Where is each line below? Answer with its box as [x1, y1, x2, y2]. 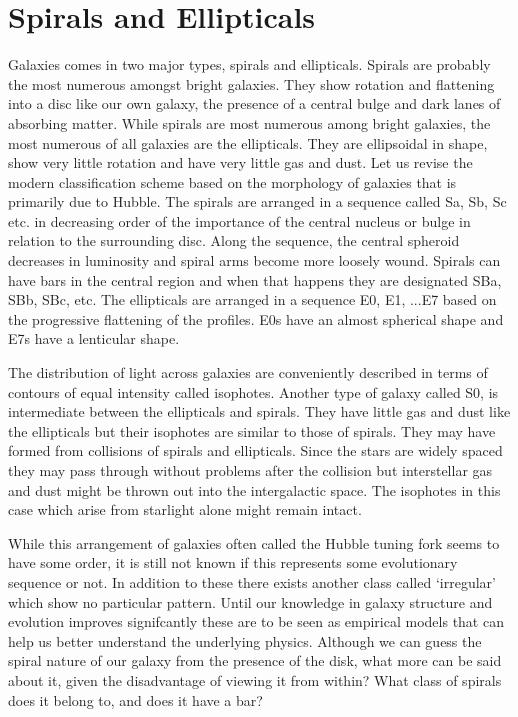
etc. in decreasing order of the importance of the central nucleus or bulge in [8, 210, 471, 231]
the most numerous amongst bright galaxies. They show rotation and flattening [8, 73, 495, 94]
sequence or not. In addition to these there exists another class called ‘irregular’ [8, 571, 496, 592]
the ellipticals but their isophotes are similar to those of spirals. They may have [8, 420, 496, 441]
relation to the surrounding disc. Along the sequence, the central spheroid [8, 230, 460, 251]
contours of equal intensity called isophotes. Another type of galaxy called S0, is [8, 381, 499, 402]
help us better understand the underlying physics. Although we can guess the [8, 630, 482, 651]
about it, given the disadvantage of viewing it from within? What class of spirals [8, 669, 502, 690]
